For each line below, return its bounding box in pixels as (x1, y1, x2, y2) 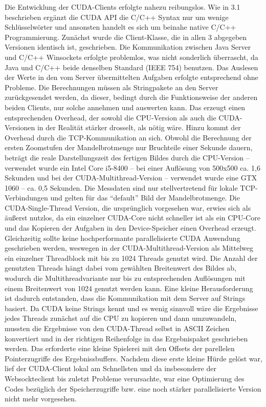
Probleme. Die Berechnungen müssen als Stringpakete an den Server (5, 82, 218, 92)
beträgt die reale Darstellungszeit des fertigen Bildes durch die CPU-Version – (5, 152, 250, 162)
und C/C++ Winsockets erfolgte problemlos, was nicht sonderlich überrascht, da (5, 51, 258, 62)
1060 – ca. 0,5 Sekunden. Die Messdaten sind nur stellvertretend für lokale (5, 182, 238, 193)
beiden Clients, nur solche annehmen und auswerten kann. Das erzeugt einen (5, 101, 246, 112)
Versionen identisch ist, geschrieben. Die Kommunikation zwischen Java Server (5, 42, 251, 52)
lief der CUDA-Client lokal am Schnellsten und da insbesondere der (5, 363, 216, 374)
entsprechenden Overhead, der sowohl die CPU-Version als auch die (5, 112, 216, 123)
